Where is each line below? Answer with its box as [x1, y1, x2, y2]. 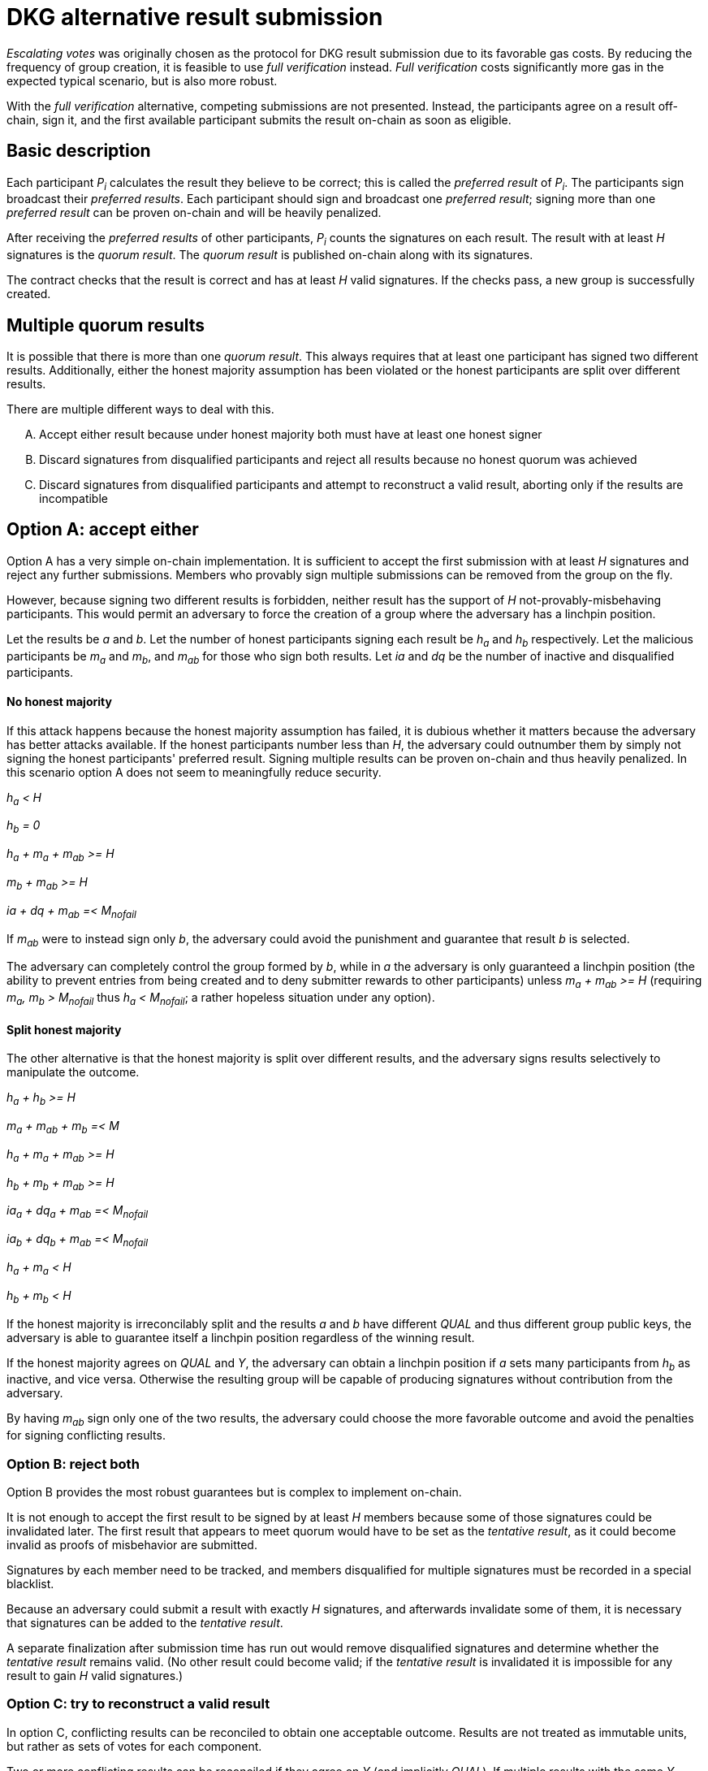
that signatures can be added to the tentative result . [6, 1616, 283, 1630]
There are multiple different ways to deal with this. [6, 402, 274, 417]
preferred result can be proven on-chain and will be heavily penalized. [6, 206, 382, 220]
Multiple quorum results [6, 314, 205, 336]
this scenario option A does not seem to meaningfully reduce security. [6, 764, 382, 779]
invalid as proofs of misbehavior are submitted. [6, 1538, 257, 1552]
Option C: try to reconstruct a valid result [6, 1695, 270, 1713]
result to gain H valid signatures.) [6, 1669, 183, 1682]
